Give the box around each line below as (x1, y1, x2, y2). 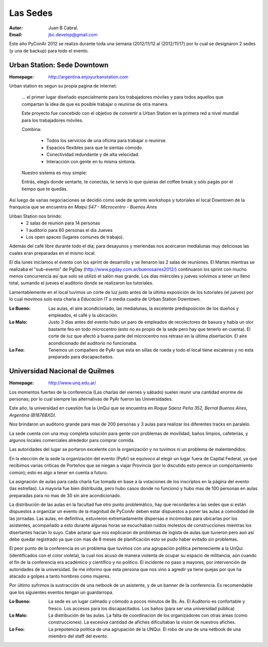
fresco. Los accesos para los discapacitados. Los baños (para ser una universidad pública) (48, 605, 235, 611)
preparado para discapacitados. (48, 354, 114, 360)
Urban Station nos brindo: (9, 213, 62, 219)
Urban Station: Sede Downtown (9, 61, 109, 69)
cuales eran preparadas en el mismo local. (9, 250, 96, 256)
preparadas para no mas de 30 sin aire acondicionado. (9, 492, 121, 499)
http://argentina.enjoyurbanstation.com (48, 73, 129, 79)
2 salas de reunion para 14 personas (26, 220, 100, 226)
